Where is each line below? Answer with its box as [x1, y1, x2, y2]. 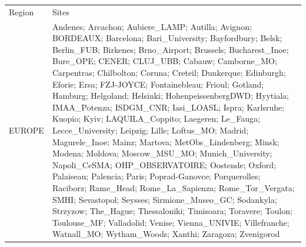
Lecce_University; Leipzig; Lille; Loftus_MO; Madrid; [52, 123, 249, 136]
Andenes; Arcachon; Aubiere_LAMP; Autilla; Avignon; [52, 20, 252, 32]
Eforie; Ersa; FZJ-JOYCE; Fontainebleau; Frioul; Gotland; [52, 78, 264, 90]
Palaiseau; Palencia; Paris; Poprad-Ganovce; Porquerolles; [52, 170, 261, 182]
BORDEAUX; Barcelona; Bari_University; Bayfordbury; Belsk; [52, 32, 282, 44]
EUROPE [9, 123, 44, 136]
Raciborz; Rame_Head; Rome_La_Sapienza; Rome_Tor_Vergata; [52, 181, 295, 193]
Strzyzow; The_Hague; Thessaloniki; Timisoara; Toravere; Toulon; [52, 205, 292, 217]
